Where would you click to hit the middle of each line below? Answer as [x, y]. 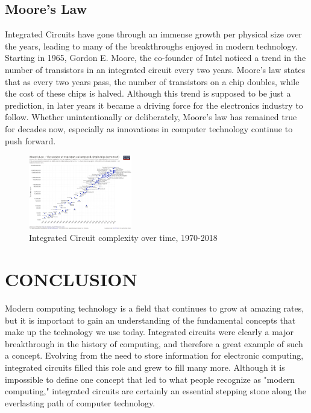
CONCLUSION [71, 279]
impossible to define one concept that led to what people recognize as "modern [150, 379]
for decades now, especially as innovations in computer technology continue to [149, 128]
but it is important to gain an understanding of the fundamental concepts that [150, 320]
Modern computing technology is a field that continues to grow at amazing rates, [155, 308]
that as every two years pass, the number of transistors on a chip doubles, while [152, 81]
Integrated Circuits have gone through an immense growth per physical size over [153, 34]
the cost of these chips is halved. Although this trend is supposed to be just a [148, 93]
